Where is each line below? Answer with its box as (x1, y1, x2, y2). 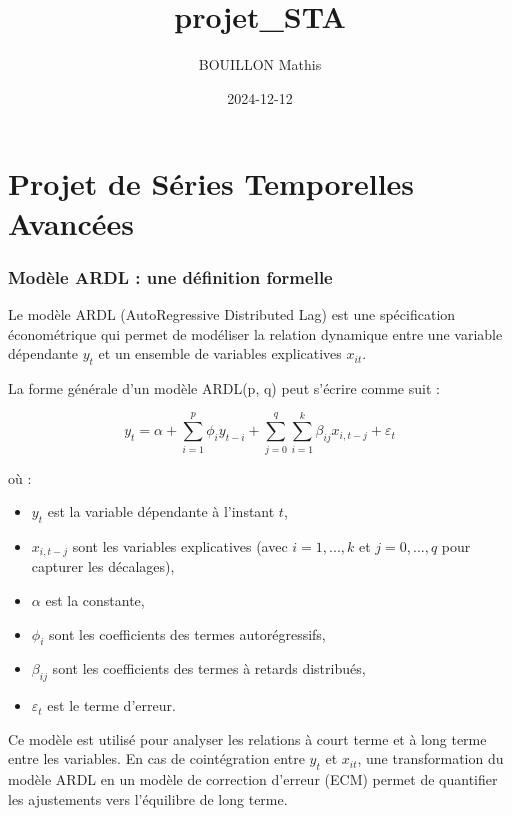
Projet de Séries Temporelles (8, 163, 415, 204)
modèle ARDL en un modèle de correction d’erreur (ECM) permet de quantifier (8, 769, 498, 790)
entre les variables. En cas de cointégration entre (8, 748, 305, 769)
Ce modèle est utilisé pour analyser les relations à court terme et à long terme (8, 728, 487, 749)
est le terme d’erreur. (47, 695, 176, 716)
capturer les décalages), (31, 556, 175, 577)
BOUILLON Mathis (198, 54, 322, 75)
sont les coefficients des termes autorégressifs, (48, 623, 326, 644)
